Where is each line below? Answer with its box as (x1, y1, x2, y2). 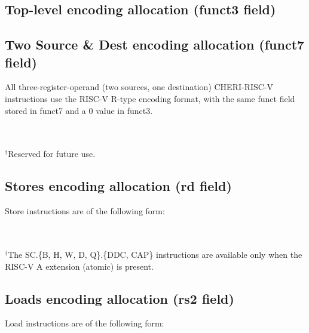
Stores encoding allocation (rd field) (5, 177, 232, 195)
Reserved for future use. (8, 147, 96, 160)
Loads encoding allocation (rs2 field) (5, 289, 234, 307)
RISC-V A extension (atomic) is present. (5, 260, 154, 272)
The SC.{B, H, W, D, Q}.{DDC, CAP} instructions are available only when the (8, 248, 302, 260)
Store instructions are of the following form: (5, 205, 165, 217)
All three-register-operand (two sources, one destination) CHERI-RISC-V (5, 81, 274, 93)
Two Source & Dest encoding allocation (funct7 (5, 35, 305, 54)
